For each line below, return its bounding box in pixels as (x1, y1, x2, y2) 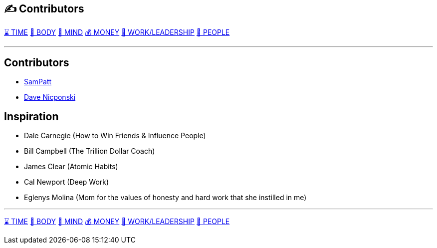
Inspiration (4, 110, 59, 123)
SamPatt (24, 77, 52, 86)
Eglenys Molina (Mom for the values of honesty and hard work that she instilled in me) (24, 193, 307, 202)
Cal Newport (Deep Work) (24, 178, 109, 187)
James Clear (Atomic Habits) (24, 162, 118, 171)
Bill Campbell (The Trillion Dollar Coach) (24, 147, 155, 156)
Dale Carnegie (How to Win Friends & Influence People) (24, 131, 206, 140)
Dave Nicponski (24, 93, 76, 102)
